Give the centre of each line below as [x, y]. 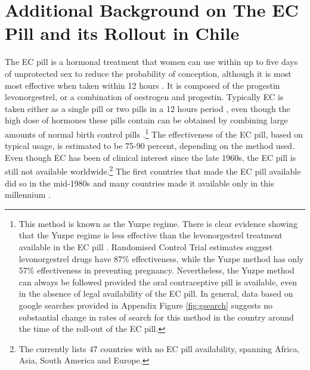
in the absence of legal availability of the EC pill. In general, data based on [156, 293]
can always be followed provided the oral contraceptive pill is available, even [158, 282]
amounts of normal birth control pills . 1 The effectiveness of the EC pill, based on [154, 133]
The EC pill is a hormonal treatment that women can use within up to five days [151, 62]
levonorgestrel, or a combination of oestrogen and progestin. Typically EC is [144, 97]
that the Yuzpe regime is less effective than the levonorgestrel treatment [151, 235]
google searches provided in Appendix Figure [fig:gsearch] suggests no [145, 305]
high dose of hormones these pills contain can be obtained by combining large [146, 120]
